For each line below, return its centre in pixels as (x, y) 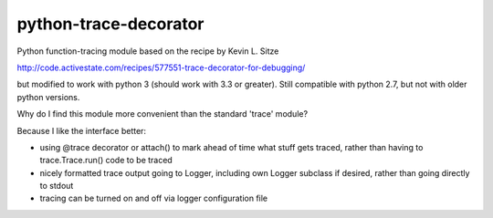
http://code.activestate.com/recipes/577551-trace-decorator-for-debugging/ (161, 67)
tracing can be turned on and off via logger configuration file (154, 198)
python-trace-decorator (110, 24)
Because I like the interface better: (81, 130)
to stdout (57, 186)
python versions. (48, 97)
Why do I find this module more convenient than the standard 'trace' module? (163, 114)
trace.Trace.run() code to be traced (106, 161)
